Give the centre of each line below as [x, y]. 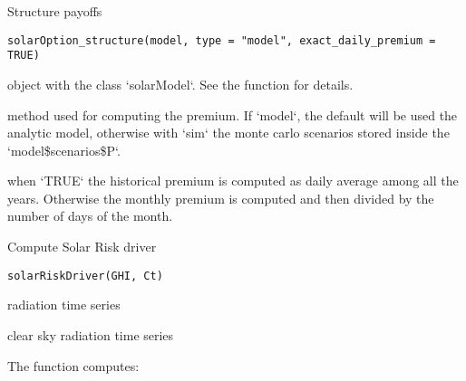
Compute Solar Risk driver [82, 247]
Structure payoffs [55, 11]
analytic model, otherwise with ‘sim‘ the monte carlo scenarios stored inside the [228, 133]
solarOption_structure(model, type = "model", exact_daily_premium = [222, 40]
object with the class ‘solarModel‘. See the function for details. [180, 84]
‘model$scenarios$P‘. [64, 150]
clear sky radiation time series [91, 334]
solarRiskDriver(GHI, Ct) [85, 276]
